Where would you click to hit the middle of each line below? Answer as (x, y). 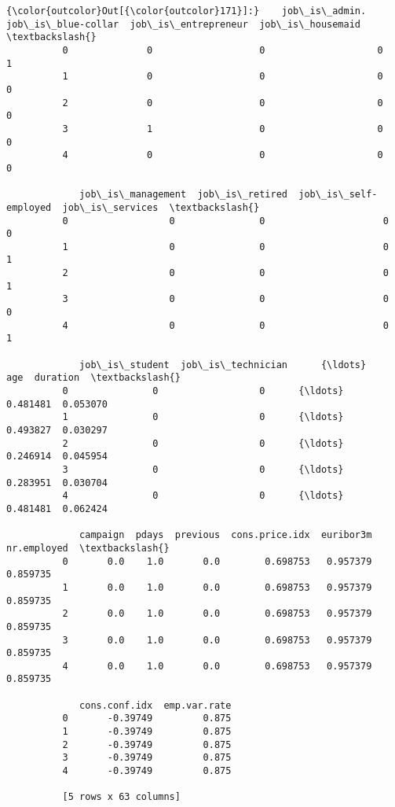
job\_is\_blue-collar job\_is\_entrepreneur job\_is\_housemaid (184, 24)
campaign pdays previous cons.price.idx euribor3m (226, 535)
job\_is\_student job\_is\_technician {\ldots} (223, 365)
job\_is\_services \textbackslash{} (161, 207)
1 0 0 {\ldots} (203, 417)
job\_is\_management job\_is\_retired (183, 195)
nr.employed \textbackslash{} (88, 548)
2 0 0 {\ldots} (203, 443)
